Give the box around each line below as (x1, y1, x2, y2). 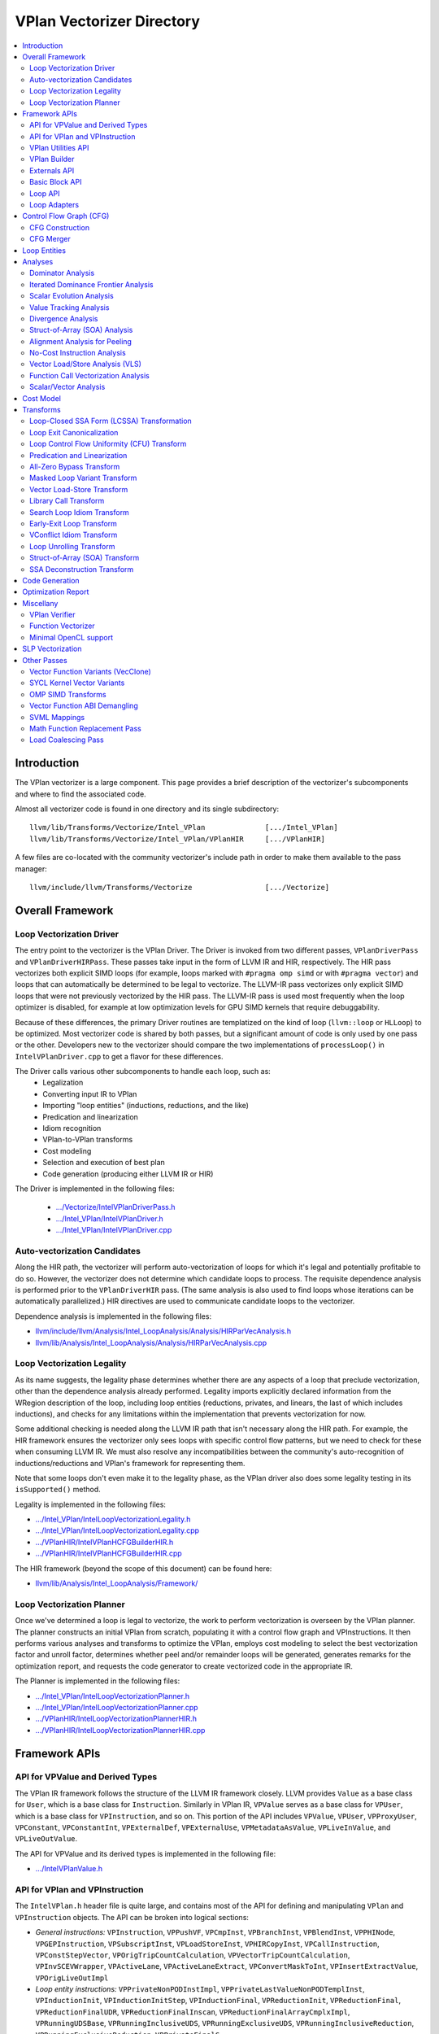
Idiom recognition (42, 1124, 102, 1133)
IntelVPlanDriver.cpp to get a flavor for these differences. (15, 1051, 224, 1061)
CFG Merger (29, 234, 71, 244)
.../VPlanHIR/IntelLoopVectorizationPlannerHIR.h (35, 1713, 197, 1724)
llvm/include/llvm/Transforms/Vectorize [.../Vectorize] (29, 883, 330, 893)
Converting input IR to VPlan (42, 1089, 137, 1098)
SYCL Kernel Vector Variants (29, 678, 125, 687)
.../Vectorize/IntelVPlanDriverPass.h (55, 1203, 176, 1212)
